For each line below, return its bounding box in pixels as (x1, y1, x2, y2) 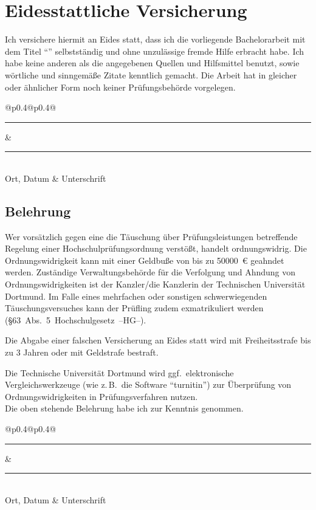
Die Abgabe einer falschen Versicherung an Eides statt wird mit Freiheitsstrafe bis (5, 334, 311, 346)
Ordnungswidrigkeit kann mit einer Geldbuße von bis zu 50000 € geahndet (5, 253, 284, 266)
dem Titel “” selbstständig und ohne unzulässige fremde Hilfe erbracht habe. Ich (5, 44, 304, 57)
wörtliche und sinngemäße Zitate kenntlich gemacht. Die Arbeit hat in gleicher (5, 68, 297, 81)
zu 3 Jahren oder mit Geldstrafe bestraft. (5, 346, 159, 359)
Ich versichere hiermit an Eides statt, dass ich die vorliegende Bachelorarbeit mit (5, 33, 306, 46)
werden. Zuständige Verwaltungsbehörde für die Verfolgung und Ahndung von (5, 266, 295, 278)
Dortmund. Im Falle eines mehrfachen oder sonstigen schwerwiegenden (5, 289, 267, 302)
